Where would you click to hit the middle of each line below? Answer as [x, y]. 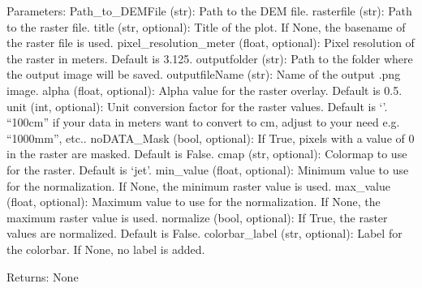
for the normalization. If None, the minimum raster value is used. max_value [198, 185]
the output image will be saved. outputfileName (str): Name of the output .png [204, 74]
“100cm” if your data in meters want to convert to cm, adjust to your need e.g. [203, 122]
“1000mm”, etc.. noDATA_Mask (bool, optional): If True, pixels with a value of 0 [211, 138]
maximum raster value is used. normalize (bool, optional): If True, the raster [197, 217]
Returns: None [43, 276]
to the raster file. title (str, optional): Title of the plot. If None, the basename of [206, 26]
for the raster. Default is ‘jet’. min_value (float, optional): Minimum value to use [208, 169]
